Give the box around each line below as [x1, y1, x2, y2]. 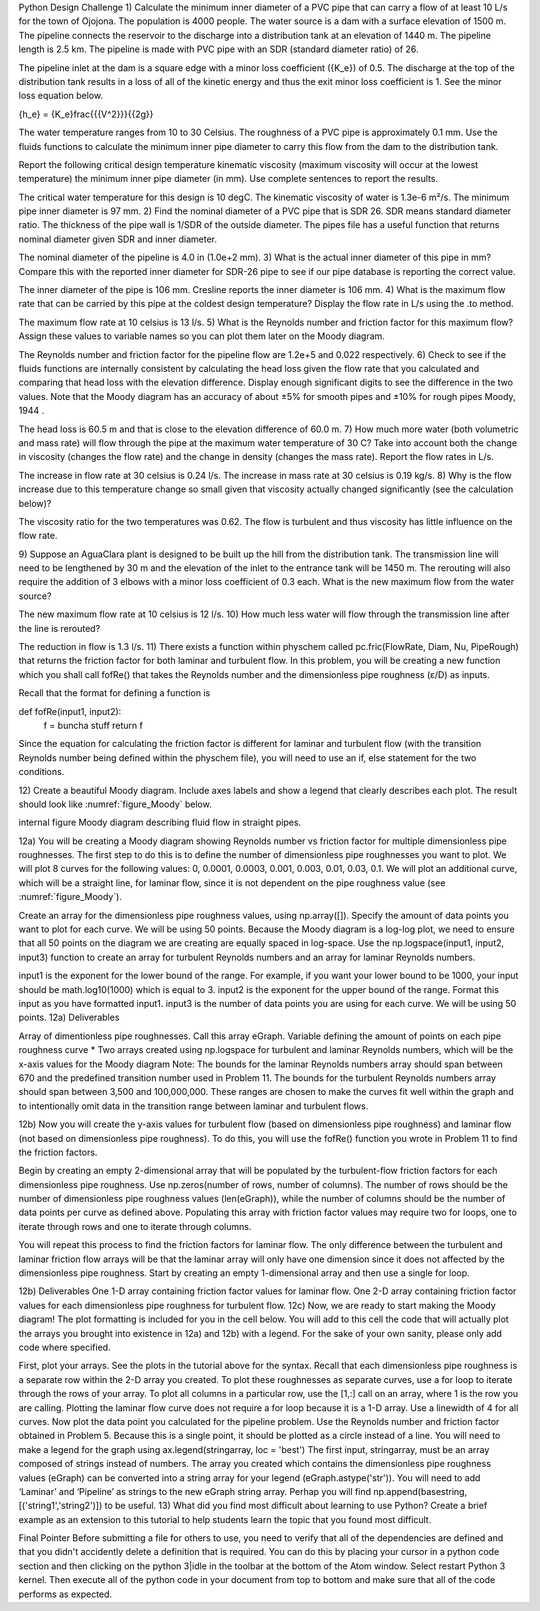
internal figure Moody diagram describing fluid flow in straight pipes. [18, 816, 302, 829]
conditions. [18, 766, 65, 778]
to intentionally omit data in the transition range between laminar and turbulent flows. [18, 1100, 369, 1112]
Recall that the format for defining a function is [18, 687, 211, 699]
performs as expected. [18, 1588, 113, 1600]
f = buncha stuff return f [43, 719, 144, 731]
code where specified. [18, 1341, 111, 1353]
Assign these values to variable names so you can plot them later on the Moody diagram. [18, 330, 385, 342]
